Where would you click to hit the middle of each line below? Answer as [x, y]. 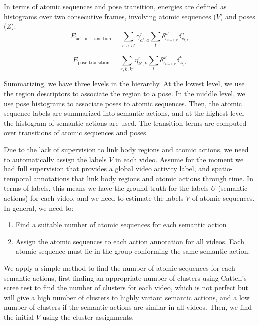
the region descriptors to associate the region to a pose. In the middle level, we [125, 93]
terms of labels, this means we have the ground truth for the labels [106, 188]
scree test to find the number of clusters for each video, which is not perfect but [126, 287]
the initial [19, 316]
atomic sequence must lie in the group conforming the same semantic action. [133, 251]
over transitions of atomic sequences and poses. [76, 132]
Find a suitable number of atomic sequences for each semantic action [121, 225]
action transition [93, 39]
